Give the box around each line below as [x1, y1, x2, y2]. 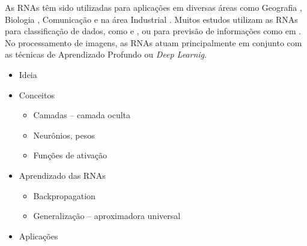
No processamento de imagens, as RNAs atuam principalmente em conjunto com [5, 36, 302, 49]
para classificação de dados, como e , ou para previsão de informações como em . [5, 25, 302, 37]
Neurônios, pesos [33, 128, 95, 141]
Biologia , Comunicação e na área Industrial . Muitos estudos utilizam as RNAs [5, 13, 298, 25]
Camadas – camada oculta [33, 109, 131, 121]
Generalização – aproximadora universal [33, 209, 181, 222]
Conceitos [19, 88, 55, 101]
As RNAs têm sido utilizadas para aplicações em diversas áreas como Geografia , [5, 1, 302, 13]
